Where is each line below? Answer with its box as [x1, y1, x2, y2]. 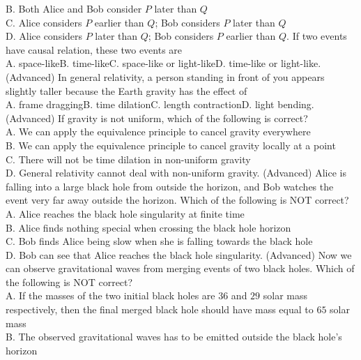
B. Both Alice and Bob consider [6, 1, 142, 15]
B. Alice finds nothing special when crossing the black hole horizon [6, 220, 291, 234]
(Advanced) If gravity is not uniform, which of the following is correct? [6, 110, 308, 125]
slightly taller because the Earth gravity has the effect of [6, 83, 247, 98]
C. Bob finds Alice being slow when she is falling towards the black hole [6, 234, 313, 248]
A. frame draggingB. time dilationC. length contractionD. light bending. [6, 97, 314, 112]
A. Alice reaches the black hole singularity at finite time [6, 206, 245, 220]
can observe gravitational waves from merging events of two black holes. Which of [6, 261, 355, 276]
